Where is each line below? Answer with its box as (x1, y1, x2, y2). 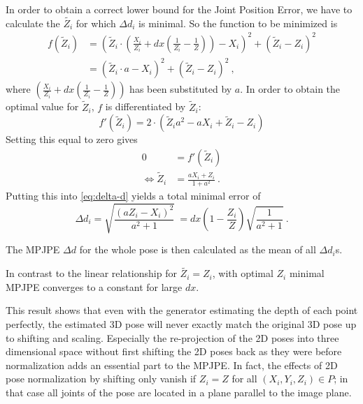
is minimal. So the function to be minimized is (138, 15, 338, 30)
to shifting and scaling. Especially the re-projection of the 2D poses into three (6, 330, 339, 345)
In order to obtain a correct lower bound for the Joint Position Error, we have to (6, 2, 353, 16)
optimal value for (6, 99, 79, 114)
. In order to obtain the (240, 82, 341, 96)
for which (76, 15, 116, 30)
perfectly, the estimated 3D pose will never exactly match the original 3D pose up (6, 317, 357, 331)
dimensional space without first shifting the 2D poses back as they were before (6, 344, 342, 359)
